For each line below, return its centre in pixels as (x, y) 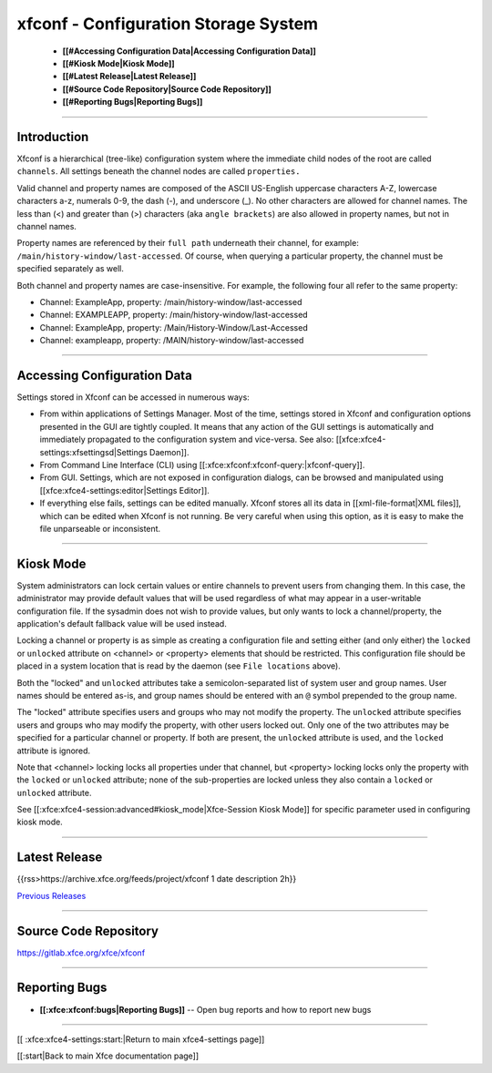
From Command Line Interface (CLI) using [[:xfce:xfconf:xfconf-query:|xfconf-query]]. (202, 465)
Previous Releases (51, 895)
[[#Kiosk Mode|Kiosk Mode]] (118, 63)
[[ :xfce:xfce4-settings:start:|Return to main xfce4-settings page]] (141, 1039)
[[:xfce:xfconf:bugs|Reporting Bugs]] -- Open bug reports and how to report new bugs (205, 1009)
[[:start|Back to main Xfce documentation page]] (108, 1056)
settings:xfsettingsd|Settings (93, 452)
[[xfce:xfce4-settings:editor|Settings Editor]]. (124, 490)
